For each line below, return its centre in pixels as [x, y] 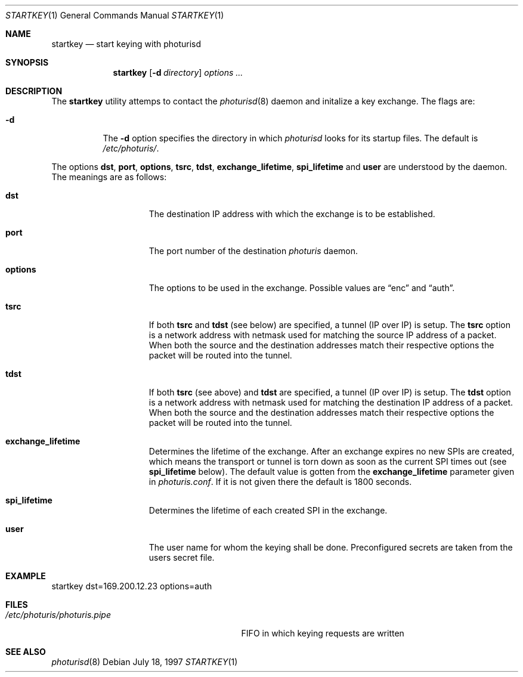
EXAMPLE [26, 576]
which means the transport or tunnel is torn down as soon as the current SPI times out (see [328, 461]
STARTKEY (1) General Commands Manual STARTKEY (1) [115, 15]
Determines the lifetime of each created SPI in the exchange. [268, 510]
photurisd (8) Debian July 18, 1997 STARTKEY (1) [145, 662]
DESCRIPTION [34, 91]
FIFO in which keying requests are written [323, 633]
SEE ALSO [26, 652]
